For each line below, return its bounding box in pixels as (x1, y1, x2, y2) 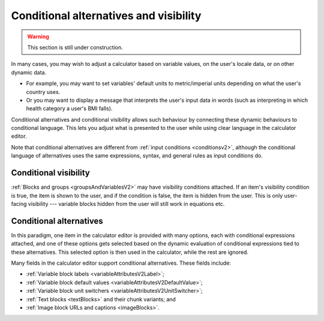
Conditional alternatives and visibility (11, 9, 202, 22)
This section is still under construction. (27, 44, 123, 51)
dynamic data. (11, 69, 47, 76)
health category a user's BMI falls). (26, 105, 113, 112)
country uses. (26, 88, 61, 95)
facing (11, 200, 27, 207)
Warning (27, 33, 49, 40)
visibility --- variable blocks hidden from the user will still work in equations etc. (28, 200, 225, 207)
